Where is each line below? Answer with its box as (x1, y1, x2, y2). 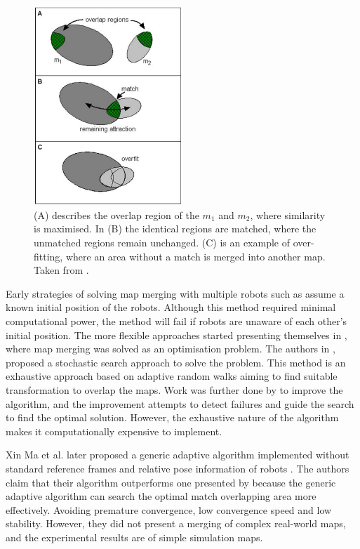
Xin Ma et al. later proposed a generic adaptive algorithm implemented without (6, 447, 349, 462)
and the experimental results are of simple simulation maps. (6, 529, 263, 544)
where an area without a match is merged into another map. (65, 249, 326, 263)
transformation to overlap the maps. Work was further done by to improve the (6, 382, 343, 397)
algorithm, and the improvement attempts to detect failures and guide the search (6, 396, 354, 411)
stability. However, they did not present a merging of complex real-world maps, (6, 516, 346, 531)
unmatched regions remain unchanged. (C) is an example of (34, 235, 291, 250)
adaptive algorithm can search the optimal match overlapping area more (6, 489, 316, 503)
